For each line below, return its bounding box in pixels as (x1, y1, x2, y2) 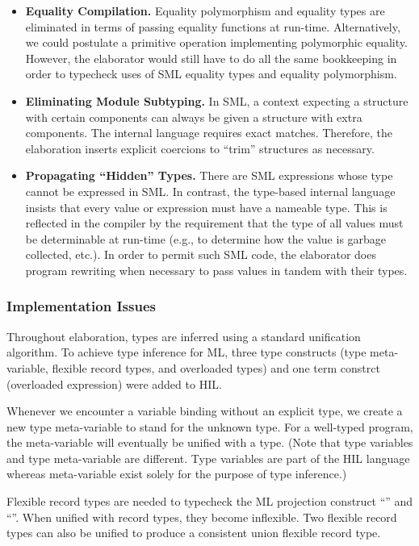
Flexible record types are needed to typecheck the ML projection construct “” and (6, 493, 413, 510)
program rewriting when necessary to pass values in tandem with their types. (25, 261, 408, 278)
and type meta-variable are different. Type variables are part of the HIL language (6, 449, 410, 466)
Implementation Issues (6, 296, 156, 316)
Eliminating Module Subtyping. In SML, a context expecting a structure (25, 92, 409, 109)
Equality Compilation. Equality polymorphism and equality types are (25, 2, 385, 19)
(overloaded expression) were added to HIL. (6, 375, 222, 392)
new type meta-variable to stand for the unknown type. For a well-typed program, (6, 418, 413, 435)
